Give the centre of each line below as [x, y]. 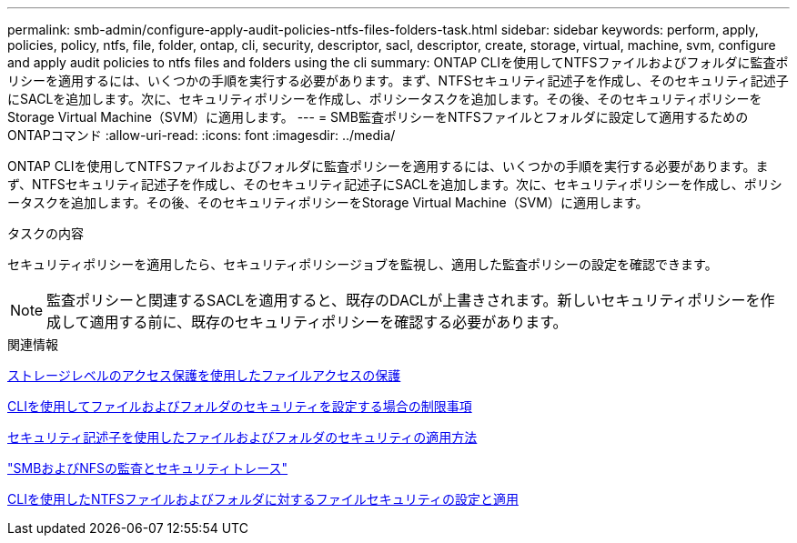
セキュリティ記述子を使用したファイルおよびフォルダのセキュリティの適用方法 [242, 437]
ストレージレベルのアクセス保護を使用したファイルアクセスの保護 [204, 375]
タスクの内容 [45, 233]
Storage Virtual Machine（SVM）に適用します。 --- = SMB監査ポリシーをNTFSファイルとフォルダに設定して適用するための [378, 117]
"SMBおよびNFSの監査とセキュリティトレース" [148, 468]
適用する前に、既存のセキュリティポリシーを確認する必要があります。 [328, 322]
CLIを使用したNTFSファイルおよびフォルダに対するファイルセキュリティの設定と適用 [263, 499]
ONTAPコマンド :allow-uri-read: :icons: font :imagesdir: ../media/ [202, 135]
